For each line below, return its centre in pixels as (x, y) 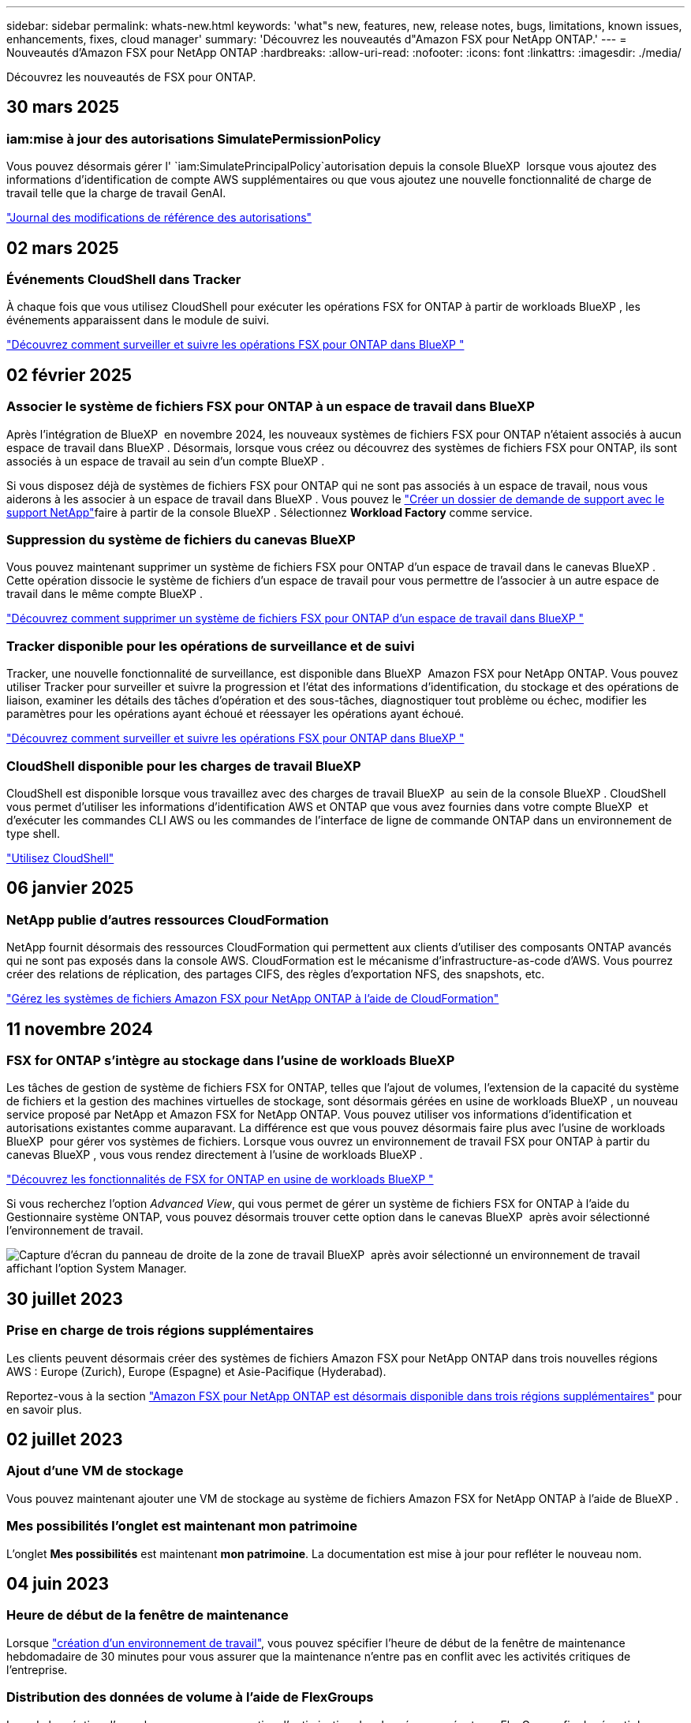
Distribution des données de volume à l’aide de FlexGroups (190, 1697)
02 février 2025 (69, 375)
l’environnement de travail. (75, 1231)
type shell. (34, 833)
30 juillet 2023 (65, 1299)
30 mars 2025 (63, 107)
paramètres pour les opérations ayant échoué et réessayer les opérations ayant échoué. (235, 714)
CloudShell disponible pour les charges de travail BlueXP (184, 766)
